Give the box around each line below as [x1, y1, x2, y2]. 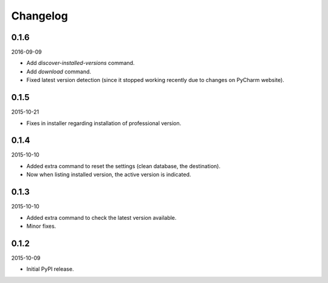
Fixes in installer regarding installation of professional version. [26, 119, 182, 127]
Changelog [11, 9, 68, 22]
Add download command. [26, 67, 91, 75]
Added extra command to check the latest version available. [26, 214, 177, 221]
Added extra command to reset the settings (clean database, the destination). [26, 162, 221, 169]
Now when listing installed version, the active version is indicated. [26, 171, 191, 179]
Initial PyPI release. [26, 265, 74, 273]
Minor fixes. [26, 222, 56, 230]
